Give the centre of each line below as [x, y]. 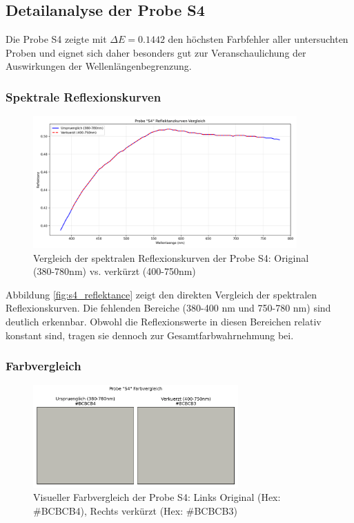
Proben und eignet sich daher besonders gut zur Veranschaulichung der [156, 52]
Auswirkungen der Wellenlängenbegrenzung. [99, 66]
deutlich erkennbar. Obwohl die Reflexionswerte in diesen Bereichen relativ [164, 321]
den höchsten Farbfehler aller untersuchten [258, 39]
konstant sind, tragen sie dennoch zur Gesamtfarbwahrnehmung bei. [150, 335]
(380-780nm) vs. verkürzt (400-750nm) [115, 271]
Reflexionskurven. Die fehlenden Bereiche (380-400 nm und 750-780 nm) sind [168, 308]
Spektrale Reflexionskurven [83, 96]
